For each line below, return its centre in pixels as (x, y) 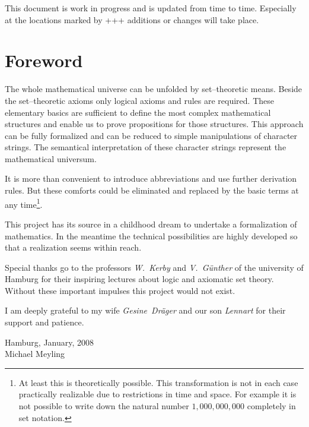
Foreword (44, 60)
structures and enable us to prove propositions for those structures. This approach (154, 124)
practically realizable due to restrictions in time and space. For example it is (157, 394)
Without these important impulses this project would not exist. (120, 290)
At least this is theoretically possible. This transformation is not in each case (158, 382)
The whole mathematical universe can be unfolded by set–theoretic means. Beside (154, 89)
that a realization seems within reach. (73, 247)
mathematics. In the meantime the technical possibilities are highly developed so (151, 235)
